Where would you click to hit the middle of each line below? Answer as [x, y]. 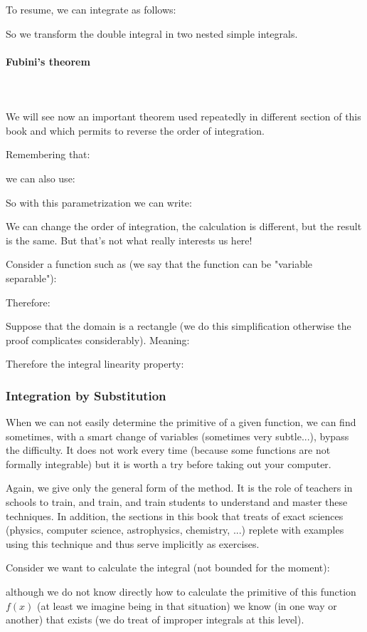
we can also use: [41, 178]
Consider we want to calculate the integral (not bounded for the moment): [168, 568]
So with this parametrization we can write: [99, 202]
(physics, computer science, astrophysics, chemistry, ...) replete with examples [175, 530]
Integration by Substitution [86, 395]
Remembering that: [48, 154]
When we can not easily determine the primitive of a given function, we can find [181, 422]
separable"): [31, 278]
